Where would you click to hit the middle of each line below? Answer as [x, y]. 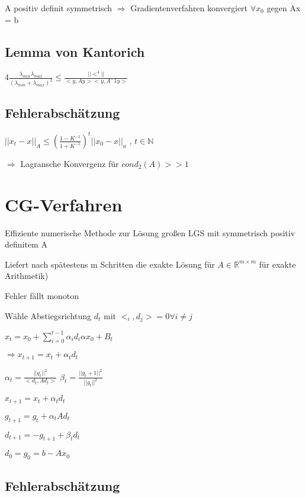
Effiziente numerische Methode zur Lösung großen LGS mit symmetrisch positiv [150, 232]
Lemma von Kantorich [75, 51]
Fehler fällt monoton [42, 295]
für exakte [277, 264]
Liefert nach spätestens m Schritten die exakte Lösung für [110, 264]
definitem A [26, 244]
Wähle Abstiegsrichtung [48, 315]
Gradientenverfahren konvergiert [189, 8]
